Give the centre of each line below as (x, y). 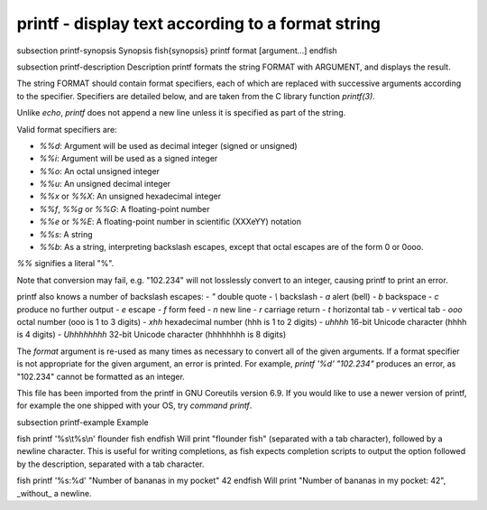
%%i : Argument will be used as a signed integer (129, 159)
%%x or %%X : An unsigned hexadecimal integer (130, 196)
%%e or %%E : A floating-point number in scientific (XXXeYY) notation (170, 222)
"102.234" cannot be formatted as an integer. (101, 376)
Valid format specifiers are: (67, 129)
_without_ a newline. (54, 493)
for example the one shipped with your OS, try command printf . (134, 405)
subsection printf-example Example (83, 422)
